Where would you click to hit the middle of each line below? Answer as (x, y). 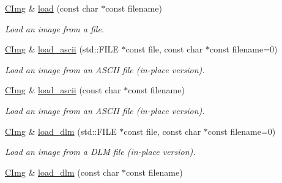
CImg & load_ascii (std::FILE (62, 49)
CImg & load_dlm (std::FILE (61, 131)
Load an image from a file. (55, 28)
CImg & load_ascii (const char (63, 90)
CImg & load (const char (52, 8)
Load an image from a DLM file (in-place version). (100, 152)
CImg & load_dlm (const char (62, 172)
